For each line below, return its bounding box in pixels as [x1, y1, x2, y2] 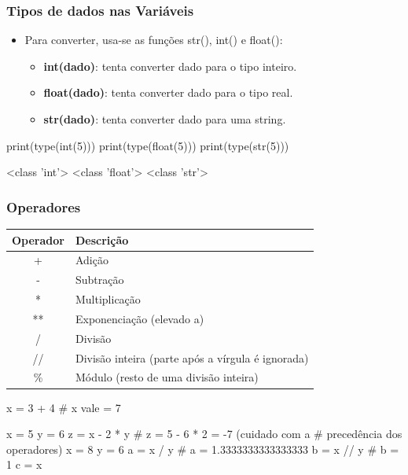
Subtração [75, 271, 124, 288]
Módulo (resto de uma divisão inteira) [75, 369, 259, 385]
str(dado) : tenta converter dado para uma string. [43, 111, 286, 127]
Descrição [75, 231, 129, 248]
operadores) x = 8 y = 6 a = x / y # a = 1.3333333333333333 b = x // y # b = [6, 440, 399, 457]
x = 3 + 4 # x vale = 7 [6, 399, 121, 415]
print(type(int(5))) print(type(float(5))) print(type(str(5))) [6, 137, 289, 153]
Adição [75, 252, 108, 268]
